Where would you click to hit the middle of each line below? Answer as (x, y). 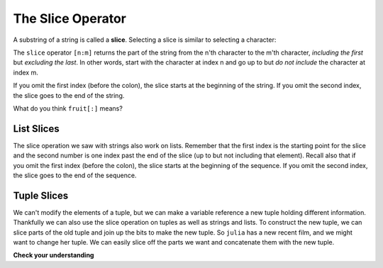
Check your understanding (54, 255)
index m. (26, 72)
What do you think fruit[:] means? (68, 108)
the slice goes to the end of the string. (69, 95)
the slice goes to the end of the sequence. (75, 175)
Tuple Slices (41, 195)
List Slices (36, 129)
